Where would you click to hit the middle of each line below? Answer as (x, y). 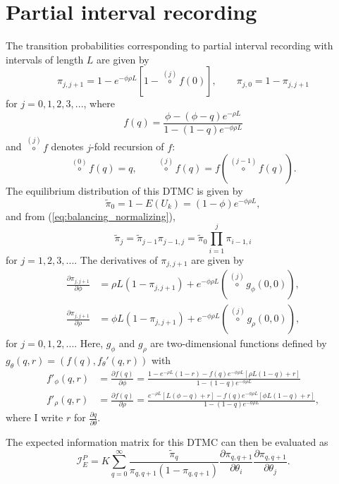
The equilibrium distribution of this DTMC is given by (124, 191)
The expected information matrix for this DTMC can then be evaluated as (167, 441)
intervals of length (45, 59)
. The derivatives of (116, 259)
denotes (67, 146)
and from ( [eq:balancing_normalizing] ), (91, 216)
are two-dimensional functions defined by (239, 343)
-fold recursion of (128, 146)
